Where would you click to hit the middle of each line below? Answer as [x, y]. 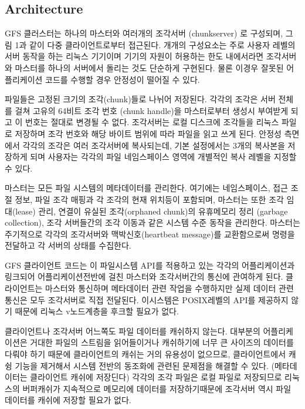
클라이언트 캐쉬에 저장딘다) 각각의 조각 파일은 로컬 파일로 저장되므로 [156, 377]
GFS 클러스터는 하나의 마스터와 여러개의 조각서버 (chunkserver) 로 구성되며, [144, 33]
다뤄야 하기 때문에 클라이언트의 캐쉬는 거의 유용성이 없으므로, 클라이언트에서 [145, 354]
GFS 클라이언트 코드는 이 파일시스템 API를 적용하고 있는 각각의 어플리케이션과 [150, 265]
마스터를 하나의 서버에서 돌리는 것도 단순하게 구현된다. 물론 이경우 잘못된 [149, 67]
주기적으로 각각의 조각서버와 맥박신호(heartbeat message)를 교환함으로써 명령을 [150, 234]
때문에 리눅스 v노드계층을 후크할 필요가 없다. [97, 311]
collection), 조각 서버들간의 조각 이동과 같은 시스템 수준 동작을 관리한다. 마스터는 [152, 222]
